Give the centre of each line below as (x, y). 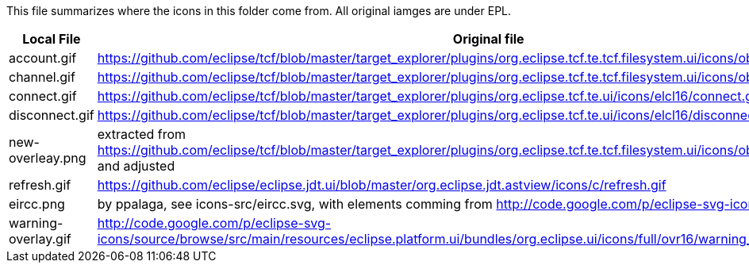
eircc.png (37, 204)
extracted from (142, 134)
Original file (488, 39)
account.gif (43, 58)
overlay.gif (40, 239)
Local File (52, 39)
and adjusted (136, 166)
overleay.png (48, 158)
